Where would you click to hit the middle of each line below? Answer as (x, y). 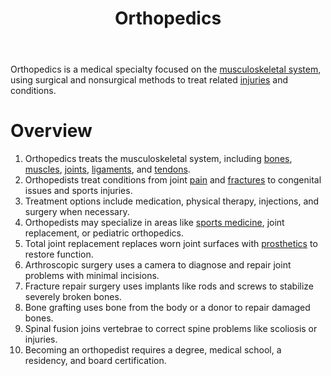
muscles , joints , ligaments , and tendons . (107, 169)
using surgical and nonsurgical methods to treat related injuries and (149, 80)
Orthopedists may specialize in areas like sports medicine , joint (154, 223)
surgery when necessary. (77, 212)
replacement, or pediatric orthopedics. (104, 233)
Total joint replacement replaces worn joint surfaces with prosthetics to (171, 244)
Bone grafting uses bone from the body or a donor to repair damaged (167, 308)
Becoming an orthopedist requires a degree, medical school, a (153, 350)
